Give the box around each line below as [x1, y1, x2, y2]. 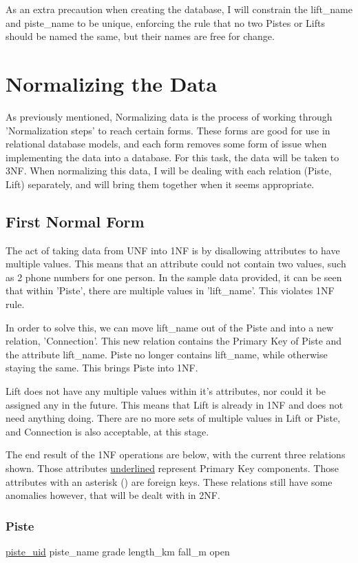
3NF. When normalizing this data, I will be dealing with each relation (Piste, [6, 163, 332, 178]
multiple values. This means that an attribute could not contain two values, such [6, 256, 346, 271]
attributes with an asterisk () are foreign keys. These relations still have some [6, 474, 333, 489]
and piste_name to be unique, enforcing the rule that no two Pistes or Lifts [6, 15, 325, 30]
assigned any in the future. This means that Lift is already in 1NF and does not [6, 397, 344, 411]
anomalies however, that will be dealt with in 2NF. [6, 488, 220, 502]
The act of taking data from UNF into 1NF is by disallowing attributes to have [6, 243, 340, 257]
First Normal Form [6, 210, 145, 232]
